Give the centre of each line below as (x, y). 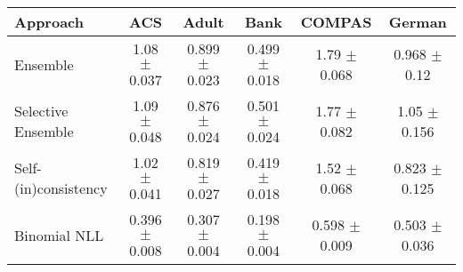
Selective (41, 111)
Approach (49, 22)
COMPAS (336, 22)
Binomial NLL (59, 235)
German (418, 22)
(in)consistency (61, 188)
